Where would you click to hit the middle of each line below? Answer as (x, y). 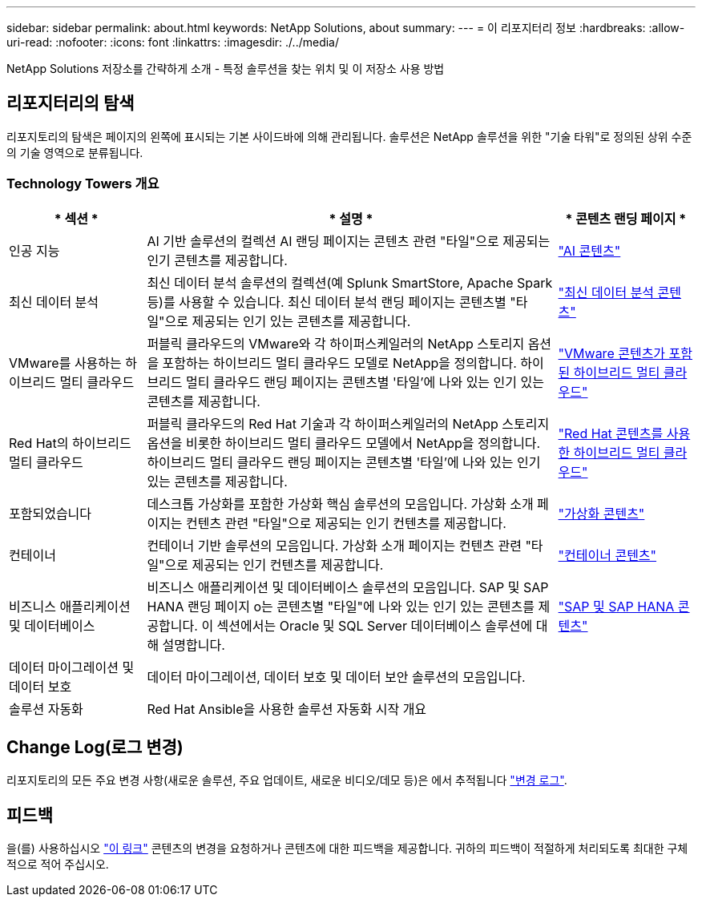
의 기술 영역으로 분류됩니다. (75, 152)
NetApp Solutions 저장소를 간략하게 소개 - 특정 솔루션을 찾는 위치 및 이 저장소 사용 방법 (226, 69)
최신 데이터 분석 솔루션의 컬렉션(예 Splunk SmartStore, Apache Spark (350, 282)
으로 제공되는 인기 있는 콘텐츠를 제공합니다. (288, 321)
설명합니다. (194, 645)
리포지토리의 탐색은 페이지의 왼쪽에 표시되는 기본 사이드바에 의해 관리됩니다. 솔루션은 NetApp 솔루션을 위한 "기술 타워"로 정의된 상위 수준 (349, 136)
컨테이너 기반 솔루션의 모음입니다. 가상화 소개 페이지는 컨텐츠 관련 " (339, 545)
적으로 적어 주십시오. (58, 865)
